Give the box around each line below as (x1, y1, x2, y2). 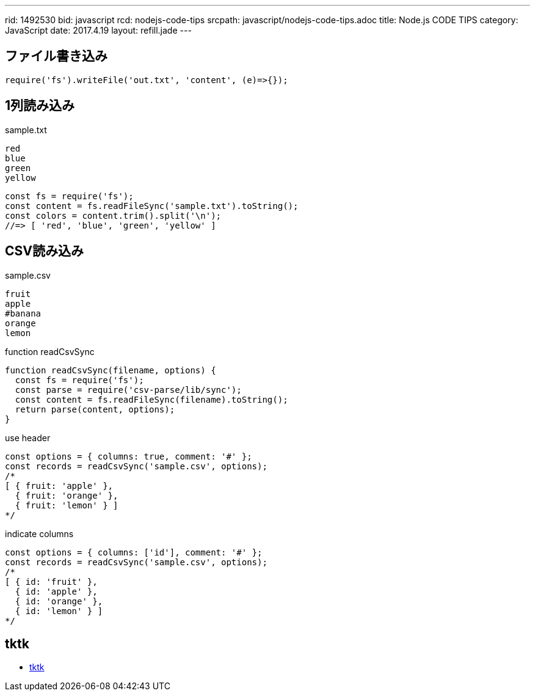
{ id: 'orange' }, (15, 596, 103, 606)
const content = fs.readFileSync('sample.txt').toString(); (5, 200, 299, 211)
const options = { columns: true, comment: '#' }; (5, 451, 252, 461)
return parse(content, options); (15, 404, 175, 414)
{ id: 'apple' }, (15, 586, 98, 596)
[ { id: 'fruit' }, (5, 576, 98, 587)
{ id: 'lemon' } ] (15, 606, 103, 616)
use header (5, 432, 51, 443)
